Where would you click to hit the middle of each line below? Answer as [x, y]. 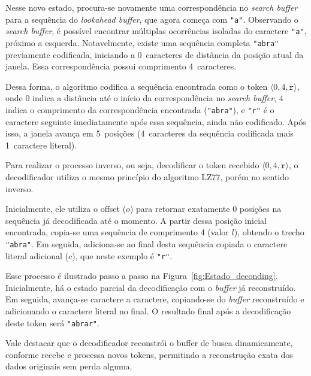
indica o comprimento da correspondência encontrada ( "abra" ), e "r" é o [140, 109]
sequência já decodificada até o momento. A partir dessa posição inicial [136, 220]
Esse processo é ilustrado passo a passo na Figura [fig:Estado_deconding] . [142, 276]
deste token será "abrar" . [52, 322]
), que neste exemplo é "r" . [122, 255]
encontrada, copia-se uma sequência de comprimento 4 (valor [117, 232]
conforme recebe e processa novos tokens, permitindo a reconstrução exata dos [149, 354]
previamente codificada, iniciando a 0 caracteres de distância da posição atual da [155, 54]
